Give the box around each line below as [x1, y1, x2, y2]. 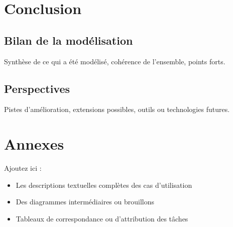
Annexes [4, 134, 64, 154]
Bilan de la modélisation [4, 32, 133, 48]
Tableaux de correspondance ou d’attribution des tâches [16, 213, 188, 223]
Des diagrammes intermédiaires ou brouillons [16, 196, 155, 207]
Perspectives [4, 80, 70, 96]
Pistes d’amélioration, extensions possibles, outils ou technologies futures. [4, 104, 230, 115]
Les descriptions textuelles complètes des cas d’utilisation [16, 179, 192, 190]
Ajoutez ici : [4, 163, 42, 173]
